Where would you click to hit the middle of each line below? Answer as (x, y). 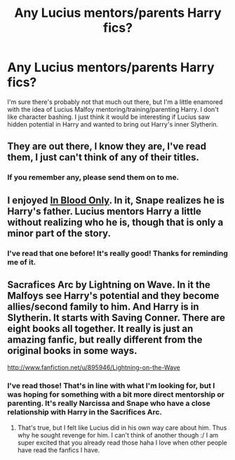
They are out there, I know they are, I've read (107, 147)
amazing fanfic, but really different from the (105, 339)
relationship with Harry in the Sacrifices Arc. (85, 412)
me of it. (22, 262)
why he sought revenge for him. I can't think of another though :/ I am (118, 435)
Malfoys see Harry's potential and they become (113, 296)
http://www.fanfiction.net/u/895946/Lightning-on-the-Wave (94, 368)
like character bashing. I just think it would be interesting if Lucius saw (109, 117)
